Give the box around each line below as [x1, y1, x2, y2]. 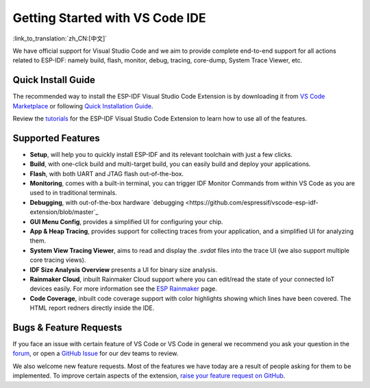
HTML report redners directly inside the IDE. [29, 304, 155, 312]
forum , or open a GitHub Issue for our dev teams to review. [12, 350, 179, 358]
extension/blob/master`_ [29, 208, 99, 216]
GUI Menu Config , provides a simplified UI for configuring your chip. [29, 217, 223, 226]
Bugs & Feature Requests [12, 322, 123, 333]
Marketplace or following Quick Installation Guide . [12, 101, 153, 110]
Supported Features [12, 132, 101, 144]
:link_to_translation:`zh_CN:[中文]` [12, 34, 108, 43]
